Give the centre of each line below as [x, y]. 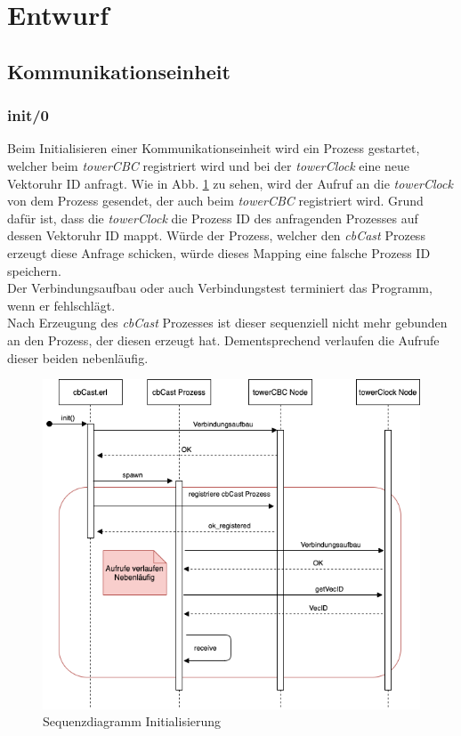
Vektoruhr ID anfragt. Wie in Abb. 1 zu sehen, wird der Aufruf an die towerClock [230, 183]
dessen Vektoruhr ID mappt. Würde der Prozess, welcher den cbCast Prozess [216, 235]
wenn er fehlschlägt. [61, 305]
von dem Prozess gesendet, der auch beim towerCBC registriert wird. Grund [215, 201]
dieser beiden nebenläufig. [78, 357]
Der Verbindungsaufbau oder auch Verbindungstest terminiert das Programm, [220, 288]
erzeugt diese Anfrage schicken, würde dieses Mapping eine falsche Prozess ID [219, 252]
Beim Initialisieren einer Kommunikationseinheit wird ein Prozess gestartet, [214, 148]
